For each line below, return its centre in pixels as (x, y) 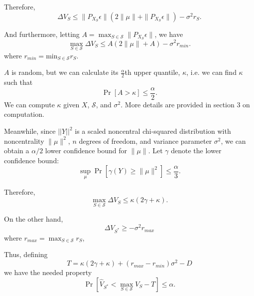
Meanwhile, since (30, 131)
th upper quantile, (152, 72)
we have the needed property (48, 272)
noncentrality (24, 141)
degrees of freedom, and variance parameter (145, 141)
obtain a (17, 150)
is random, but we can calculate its (65, 72)
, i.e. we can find (211, 72)
